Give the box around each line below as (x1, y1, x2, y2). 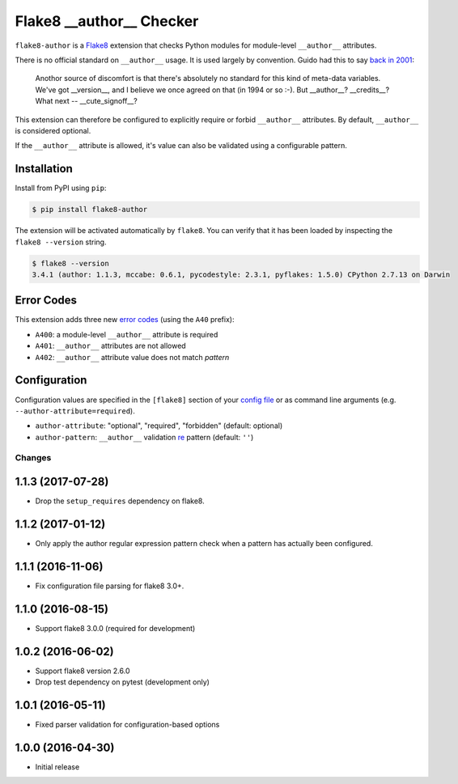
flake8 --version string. (15, 237, 107, 247)
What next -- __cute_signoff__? (35, 96, 138, 106)
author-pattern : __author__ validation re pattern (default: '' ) (35, 432, 254, 442)
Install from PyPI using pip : (15, 183, 107, 193)
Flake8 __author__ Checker (15, 12, 199, 30)
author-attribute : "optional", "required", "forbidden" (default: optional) (35, 421, 283, 430)
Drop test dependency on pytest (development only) (35, 677, 210, 687)
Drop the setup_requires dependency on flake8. (35, 496, 206, 506)
